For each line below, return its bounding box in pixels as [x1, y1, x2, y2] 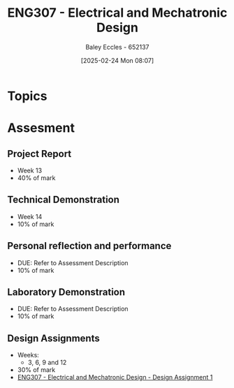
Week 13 [17, 166, 43, 174]
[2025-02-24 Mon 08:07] [80, 56, 154, 64]
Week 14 [17, 212, 43, 221]
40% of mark [17, 173, 56, 182]
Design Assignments [7, 332, 100, 344]
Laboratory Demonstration [7, 286, 126, 298]
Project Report [7, 148, 72, 160]
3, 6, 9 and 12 [27, 358, 67, 367]
